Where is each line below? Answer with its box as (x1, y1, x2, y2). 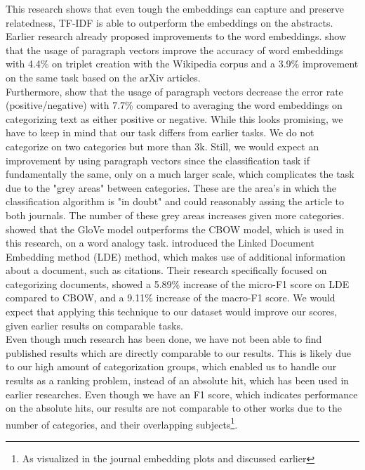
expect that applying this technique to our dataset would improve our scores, (6, 304, 338, 319)
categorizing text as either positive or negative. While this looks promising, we (6, 111, 343, 126)
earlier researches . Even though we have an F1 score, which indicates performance (6, 386, 358, 401)
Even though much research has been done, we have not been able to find (6, 332, 322, 346)
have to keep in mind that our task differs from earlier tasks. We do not (6, 125, 314, 140)
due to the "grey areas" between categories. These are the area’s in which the (6, 180, 336, 195)
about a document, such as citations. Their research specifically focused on (6, 263, 327, 278)
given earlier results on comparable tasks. (6, 318, 183, 332)
